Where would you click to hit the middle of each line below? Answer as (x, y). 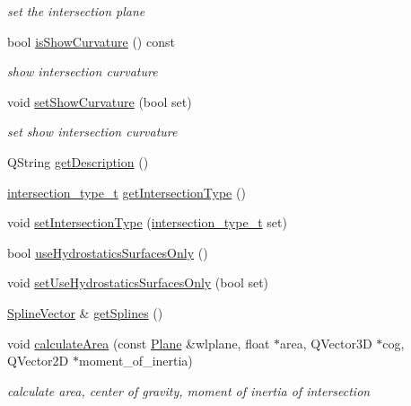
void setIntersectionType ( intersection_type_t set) (147, 222)
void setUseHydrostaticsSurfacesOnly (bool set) (138, 282)
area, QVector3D (326, 343)
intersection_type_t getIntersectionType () (127, 192)
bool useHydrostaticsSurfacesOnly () (108, 252)
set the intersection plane (76, 11)
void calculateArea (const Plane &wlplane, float (139, 343)
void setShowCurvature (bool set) (100, 101)
